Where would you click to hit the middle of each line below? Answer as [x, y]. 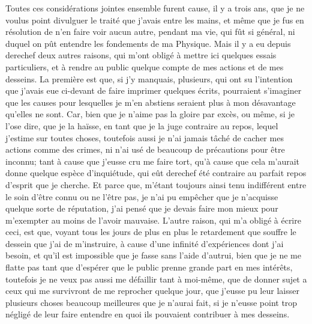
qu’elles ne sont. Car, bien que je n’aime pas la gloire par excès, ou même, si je [150, 114]
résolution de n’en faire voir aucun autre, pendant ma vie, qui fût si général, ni [150, 32]
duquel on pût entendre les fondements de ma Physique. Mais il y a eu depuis [148, 43]
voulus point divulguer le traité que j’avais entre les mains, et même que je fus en [155, 20]
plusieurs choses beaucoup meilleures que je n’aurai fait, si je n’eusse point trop [151, 302]
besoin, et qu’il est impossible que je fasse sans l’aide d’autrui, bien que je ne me [153, 255]
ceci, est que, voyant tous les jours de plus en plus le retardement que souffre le [151, 232]
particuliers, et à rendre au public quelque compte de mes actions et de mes [145, 66]
